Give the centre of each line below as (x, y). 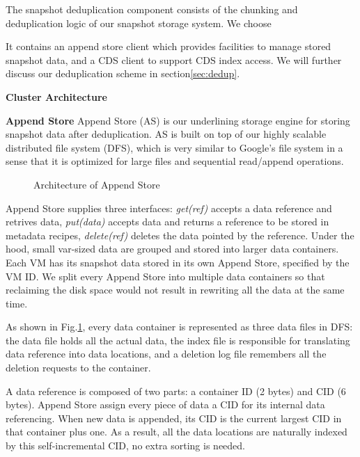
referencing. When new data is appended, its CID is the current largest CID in (174, 418)
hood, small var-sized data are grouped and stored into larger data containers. (172, 249)
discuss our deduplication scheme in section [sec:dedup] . (123, 73)
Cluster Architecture (56, 96)
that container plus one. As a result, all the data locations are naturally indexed (177, 432)
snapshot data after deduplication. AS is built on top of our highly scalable (166, 134)
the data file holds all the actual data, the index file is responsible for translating (178, 340)
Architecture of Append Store (97, 184)
